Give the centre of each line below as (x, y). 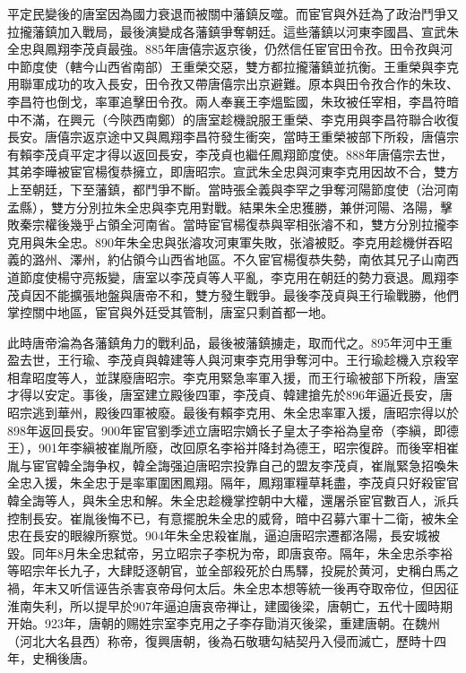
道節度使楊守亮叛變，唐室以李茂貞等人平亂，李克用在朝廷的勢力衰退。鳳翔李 (233, 276)
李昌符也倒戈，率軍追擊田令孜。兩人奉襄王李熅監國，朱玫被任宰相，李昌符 (227, 101)
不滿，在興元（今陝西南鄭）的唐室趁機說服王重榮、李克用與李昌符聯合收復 (239, 119)
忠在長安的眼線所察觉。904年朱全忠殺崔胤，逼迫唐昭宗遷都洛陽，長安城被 (224, 535)
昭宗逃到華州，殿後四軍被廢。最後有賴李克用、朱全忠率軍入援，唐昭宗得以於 (233, 413)
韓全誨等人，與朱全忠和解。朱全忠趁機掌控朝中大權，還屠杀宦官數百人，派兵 (233, 500)
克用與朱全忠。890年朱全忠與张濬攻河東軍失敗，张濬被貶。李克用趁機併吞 (224, 242)
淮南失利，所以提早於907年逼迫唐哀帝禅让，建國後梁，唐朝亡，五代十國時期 (230, 605)
